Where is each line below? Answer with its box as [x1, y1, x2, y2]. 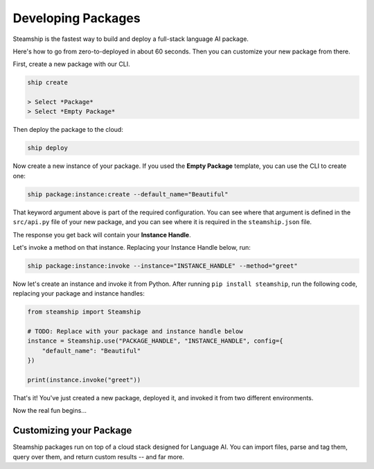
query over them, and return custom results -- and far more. [12, 452, 185, 461]
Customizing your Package [12, 425, 132, 436]
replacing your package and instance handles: [12, 289, 145, 298]
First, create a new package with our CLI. [12, 60, 131, 69]
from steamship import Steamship [27, 308, 141, 316]
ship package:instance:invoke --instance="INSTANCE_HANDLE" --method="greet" [27, 262, 298, 270]
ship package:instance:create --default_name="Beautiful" [27, 190, 229, 198]
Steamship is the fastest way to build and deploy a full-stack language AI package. [12, 35, 249, 43]
